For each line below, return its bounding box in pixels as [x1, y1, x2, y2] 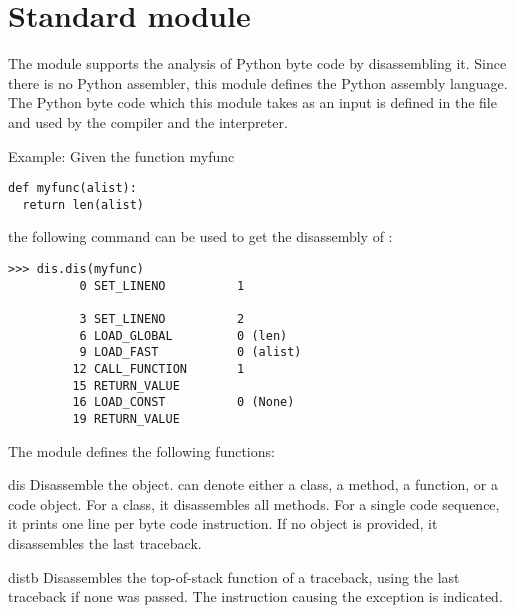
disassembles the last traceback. [8, 532, 202, 553]
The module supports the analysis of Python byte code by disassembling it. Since [8, 53, 507, 74]
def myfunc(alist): [8, 181, 137, 196]
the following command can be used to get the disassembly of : [8, 226, 393, 247]
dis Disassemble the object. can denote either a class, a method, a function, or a [8, 474, 498, 495]
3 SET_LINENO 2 [79, 311, 245, 326]
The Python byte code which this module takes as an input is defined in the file [8, 92, 497, 113]
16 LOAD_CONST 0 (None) [72, 395, 295, 410]
